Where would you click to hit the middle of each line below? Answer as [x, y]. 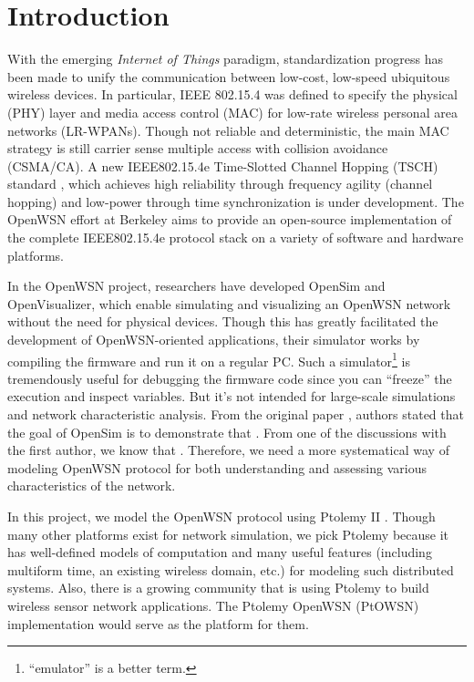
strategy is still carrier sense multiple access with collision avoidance [198, 148]
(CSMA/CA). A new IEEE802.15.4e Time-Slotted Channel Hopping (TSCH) [223, 165]
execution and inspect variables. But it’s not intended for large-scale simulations [232, 396]
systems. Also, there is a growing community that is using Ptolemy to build [218, 588]
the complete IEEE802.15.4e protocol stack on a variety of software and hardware [236, 238]
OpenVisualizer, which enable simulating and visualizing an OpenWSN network [229, 303]
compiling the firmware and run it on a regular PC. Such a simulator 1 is [209, 359]
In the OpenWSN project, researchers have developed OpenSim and [196, 286]
